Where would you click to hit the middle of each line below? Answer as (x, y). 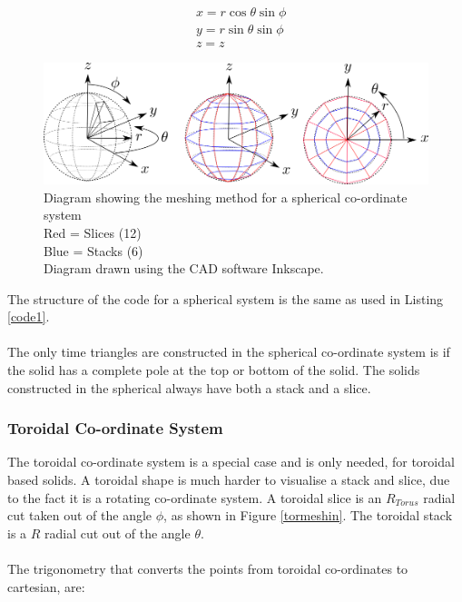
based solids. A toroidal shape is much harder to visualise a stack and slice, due (229, 480)
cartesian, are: (46, 586)
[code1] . (29, 316)
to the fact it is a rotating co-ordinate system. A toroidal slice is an (195, 497)
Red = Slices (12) (93, 232)
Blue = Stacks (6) (93, 250)
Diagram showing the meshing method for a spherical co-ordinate (226, 197)
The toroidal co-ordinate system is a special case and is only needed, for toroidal (231, 462)
